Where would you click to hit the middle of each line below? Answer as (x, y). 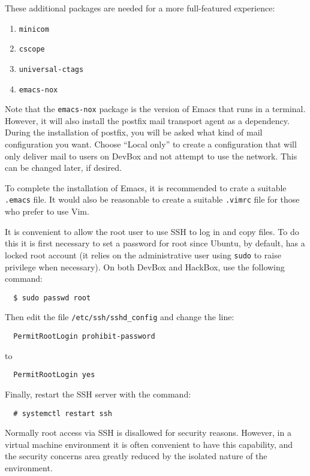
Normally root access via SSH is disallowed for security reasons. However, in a (148, 433)
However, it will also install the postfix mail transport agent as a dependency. (147, 120)
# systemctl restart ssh (63, 413)
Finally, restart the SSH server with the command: (98, 394)
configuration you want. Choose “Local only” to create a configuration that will (151, 144)
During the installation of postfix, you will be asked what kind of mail (134, 132)
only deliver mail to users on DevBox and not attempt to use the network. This (151, 156)
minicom (34, 29)
